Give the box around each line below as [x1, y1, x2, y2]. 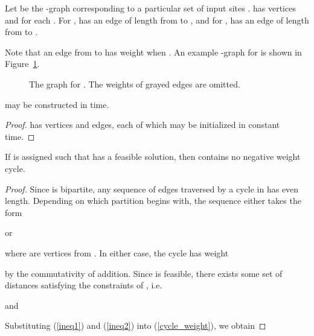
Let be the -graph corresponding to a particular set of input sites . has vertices [5, 2, 296, 14]
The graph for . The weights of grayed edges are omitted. [29, 77, 240, 90]
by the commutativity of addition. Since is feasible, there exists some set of [5, 267, 283, 279]
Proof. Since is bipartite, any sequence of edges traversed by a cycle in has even [5, 182, 299, 195]
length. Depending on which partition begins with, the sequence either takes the [5, 194, 301, 207]
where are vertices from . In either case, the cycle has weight [5, 246, 229, 259]
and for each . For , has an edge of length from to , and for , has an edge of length [5, 13, 309, 26]
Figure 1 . [5, 57, 40, 70]
